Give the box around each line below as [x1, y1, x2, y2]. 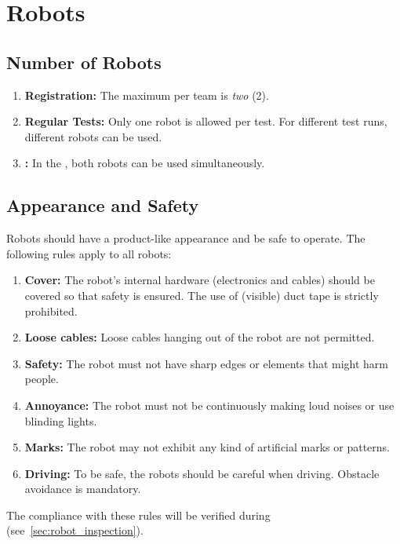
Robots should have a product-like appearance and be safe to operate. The [6, 230, 365, 246]
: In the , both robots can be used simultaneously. [24, 155, 265, 171]
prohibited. [24, 302, 78, 319]
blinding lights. [24, 412, 97, 429]
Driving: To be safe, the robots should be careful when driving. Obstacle [24, 465, 380, 481]
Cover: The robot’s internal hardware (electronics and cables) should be [24, 272, 375, 288]
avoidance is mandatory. [24, 480, 141, 497]
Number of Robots [6, 49, 162, 74]
